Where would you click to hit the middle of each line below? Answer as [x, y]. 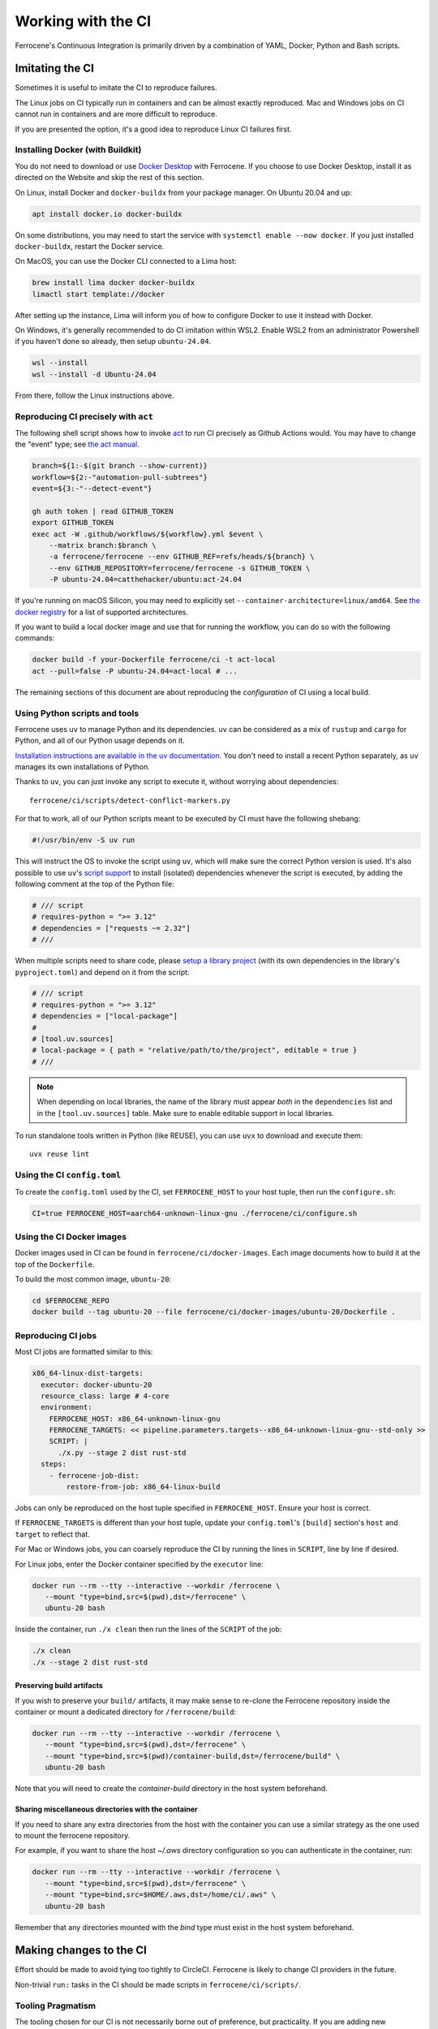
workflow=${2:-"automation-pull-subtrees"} [120, 477]
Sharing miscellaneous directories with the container [106, 1809]
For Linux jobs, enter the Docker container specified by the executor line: [139, 1564]
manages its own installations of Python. [82, 767]
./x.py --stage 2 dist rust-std [122, 1452]
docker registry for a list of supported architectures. [101, 612]
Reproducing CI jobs [56, 1335]
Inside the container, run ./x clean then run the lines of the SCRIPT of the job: [148, 1629]
